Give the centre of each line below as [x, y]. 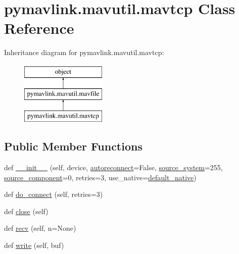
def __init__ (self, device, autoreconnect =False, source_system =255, [113, 167]
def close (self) [26, 211]
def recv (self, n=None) [40, 228]
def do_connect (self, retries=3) [54, 194]
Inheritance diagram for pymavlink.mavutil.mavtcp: [84, 52]
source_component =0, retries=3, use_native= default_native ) [100, 177]
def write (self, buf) [34, 245]
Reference [39, 28]
